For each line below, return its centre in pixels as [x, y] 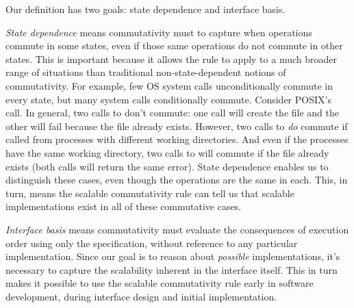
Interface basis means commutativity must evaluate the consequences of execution [177, 229]
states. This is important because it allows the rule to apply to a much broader [171, 59]
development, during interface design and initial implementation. [141, 296]
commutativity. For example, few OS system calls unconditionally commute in [169, 85]
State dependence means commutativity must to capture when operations [159, 32]
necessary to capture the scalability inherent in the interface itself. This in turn [172, 269]
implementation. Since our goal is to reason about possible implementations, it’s [173, 256]
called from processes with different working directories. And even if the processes [177, 139]
